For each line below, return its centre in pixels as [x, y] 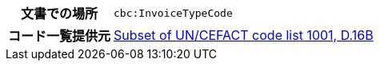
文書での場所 [60, 14]
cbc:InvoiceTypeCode [173, 13]
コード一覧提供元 [60, 36]
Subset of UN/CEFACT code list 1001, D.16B [244, 35]
